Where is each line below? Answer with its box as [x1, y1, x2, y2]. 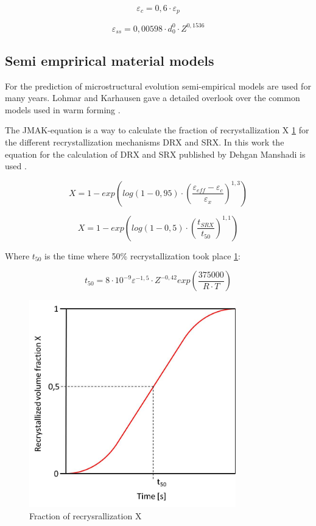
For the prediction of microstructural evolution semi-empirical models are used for [5, 79, 311, 92]
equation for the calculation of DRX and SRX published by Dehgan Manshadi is [5, 147, 306, 160]
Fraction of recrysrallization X [29, 509, 142, 522]
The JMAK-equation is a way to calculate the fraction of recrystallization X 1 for [5, 124, 309, 136]
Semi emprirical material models [5, 51, 214, 69]
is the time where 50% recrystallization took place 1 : [44, 249, 241, 262]
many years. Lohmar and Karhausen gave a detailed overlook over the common [5, 91, 300, 104]
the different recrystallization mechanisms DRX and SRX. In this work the [5, 135, 284, 148]
